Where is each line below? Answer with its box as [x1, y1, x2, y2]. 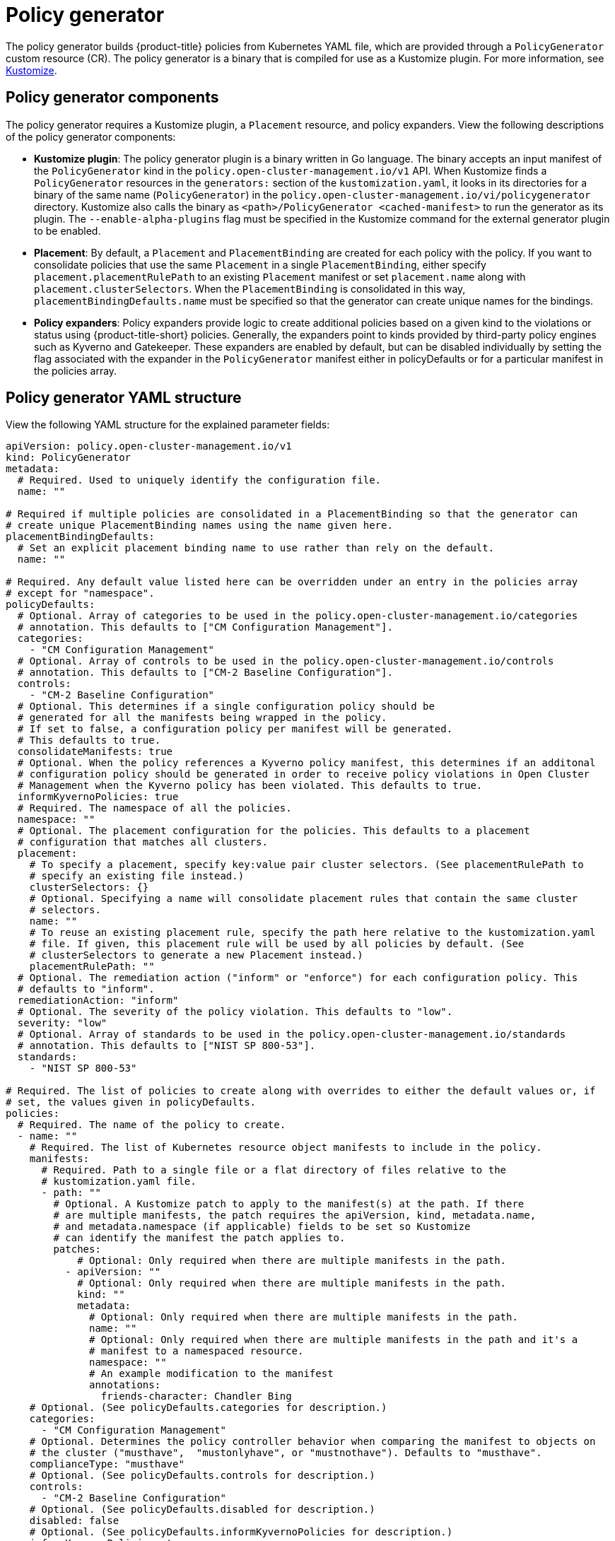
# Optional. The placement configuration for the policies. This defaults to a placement [17, 825, 530, 837]
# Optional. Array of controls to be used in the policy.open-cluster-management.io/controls [17, 655, 554, 667]
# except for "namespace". [6, 587, 155, 599]
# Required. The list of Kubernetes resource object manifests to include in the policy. [29, 1142, 542, 1154]
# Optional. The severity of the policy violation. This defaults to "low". [17, 1006, 453, 1018]
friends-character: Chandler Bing [100, 1390, 292, 1402]
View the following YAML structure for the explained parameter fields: [6, 418, 330, 431]
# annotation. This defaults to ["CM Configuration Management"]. [17, 621, 393, 633]
